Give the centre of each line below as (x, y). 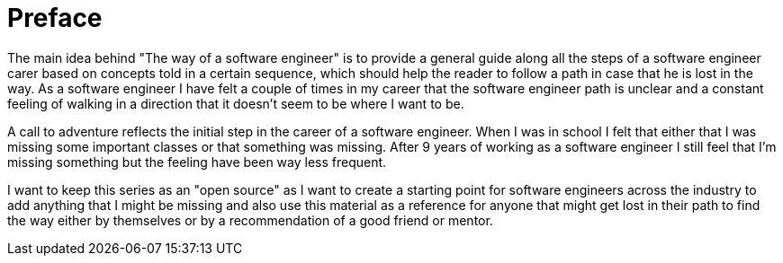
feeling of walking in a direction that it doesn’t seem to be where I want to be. (236, 103)
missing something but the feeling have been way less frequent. (197, 162)
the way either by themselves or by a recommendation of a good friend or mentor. (250, 220)
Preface (55, 18)
